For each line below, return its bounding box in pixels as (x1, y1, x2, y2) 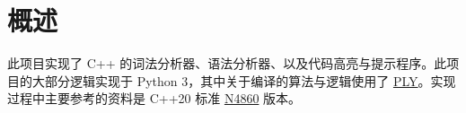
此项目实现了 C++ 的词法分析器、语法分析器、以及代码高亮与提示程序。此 (7, 54, 447, 73)
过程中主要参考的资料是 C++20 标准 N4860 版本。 (7, 89, 302, 108)
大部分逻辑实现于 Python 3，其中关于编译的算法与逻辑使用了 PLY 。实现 (31, 71, 456, 90)
